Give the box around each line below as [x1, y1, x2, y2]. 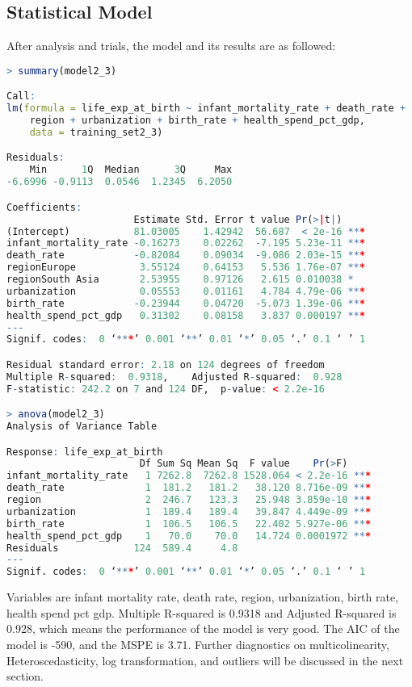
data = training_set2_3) [29, 126, 163, 138]
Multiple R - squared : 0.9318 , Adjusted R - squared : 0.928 [6, 371, 343, 383]
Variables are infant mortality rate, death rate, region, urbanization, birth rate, [6, 589, 399, 605]
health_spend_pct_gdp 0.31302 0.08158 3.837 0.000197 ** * [6, 309, 365, 321]
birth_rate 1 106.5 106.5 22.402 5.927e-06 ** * [6, 517, 372, 530]
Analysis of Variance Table [6, 421, 158, 433]
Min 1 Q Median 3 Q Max [29, 164, 233, 176]
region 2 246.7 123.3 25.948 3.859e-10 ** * [6, 494, 372, 506]
